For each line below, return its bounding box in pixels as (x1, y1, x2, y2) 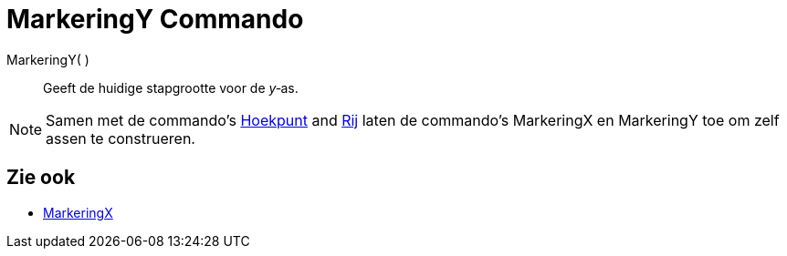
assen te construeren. (46, 128, 195, 148)
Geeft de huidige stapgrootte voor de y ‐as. (43, 79, 299, 96)
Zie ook (6, 166, 76, 189)
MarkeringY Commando (6, 4, 304, 35)
